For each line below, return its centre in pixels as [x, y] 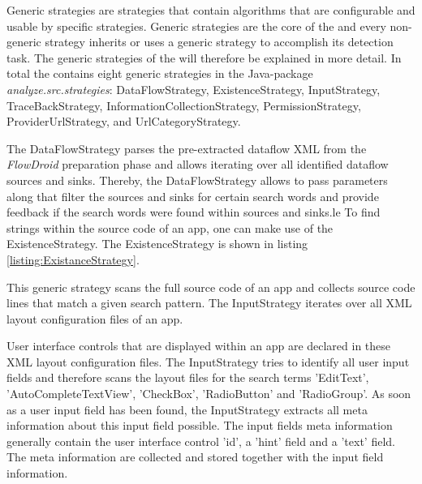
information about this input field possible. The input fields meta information [200, 425]
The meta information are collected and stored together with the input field [195, 457]
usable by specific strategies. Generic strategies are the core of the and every [196, 26]
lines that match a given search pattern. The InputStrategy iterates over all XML [209, 303]
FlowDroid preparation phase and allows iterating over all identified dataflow [198, 164]
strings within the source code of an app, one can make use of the [170, 227]
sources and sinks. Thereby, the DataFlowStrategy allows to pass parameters [197, 180]
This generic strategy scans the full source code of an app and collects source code [211, 287]
